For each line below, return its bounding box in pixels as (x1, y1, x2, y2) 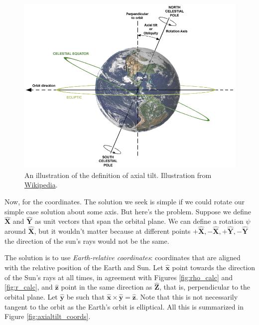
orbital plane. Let (4, 291, 58, 302)
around (4, 226, 26, 236)
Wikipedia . (24, 179, 58, 190)
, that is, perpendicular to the (159, 282, 251, 292)
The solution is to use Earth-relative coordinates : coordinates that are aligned (4, 252, 241, 263)
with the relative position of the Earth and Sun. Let (4, 262, 163, 272)
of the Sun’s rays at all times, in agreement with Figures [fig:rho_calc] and (4, 272, 233, 282)
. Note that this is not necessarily (135, 291, 238, 302)
